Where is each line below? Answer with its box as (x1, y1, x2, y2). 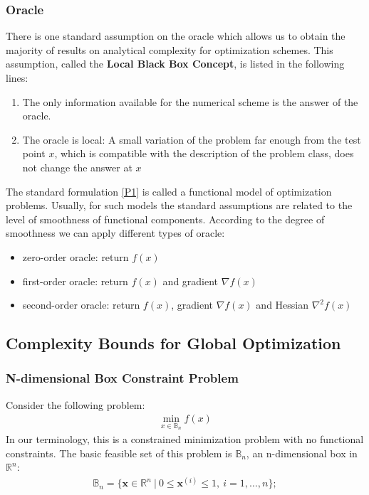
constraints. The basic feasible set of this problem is (6, 445, 232, 460)
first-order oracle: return (22, 273, 128, 288)
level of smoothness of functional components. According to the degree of (6, 211, 325, 226)
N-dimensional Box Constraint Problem (6, 369, 239, 387)
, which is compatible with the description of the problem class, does (54, 146, 354, 161)
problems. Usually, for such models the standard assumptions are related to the (6, 198, 353, 213)
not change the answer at (22, 159, 132, 174)
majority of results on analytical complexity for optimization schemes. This (6, 42, 333, 57)
